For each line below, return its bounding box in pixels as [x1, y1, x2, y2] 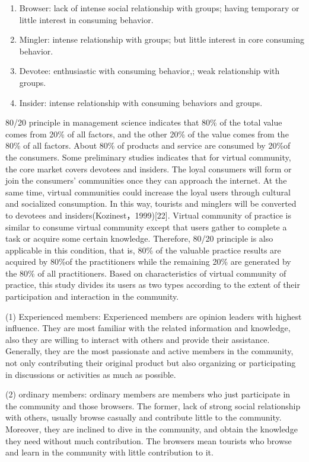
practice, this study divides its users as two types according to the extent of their [5, 278, 300, 291]
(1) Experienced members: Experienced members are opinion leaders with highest [5, 310, 302, 322]
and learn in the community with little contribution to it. [5, 446, 214, 458]
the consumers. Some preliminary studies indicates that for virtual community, [5, 150, 291, 163]
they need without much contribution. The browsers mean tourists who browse [5, 434, 292, 447]
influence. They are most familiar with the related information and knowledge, [5, 322, 291, 334]
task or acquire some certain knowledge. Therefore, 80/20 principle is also [5, 232, 273, 245]
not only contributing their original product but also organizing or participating [5, 357, 296, 369]
